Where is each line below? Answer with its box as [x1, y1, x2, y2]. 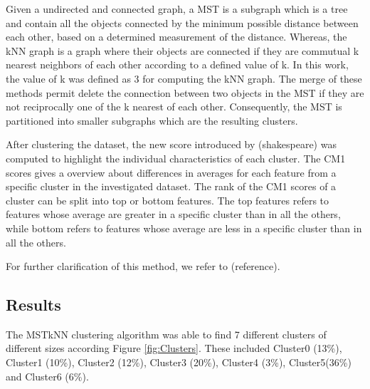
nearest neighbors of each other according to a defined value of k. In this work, [6, 57, 349, 72]
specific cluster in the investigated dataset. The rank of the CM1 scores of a [6, 179, 337, 194]
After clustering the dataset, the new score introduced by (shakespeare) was [6, 137, 337, 152]
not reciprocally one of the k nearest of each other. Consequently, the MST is [6, 99, 342, 114]
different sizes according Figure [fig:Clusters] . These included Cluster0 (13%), [6, 341, 342, 356]
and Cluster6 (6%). [6, 368, 89, 383]
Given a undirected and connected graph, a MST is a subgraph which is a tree [6, 1, 348, 16]
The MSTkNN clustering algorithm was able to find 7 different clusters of [6, 326, 327, 341]
